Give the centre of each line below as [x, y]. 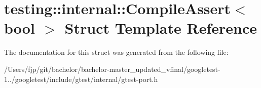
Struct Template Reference [161, 28]
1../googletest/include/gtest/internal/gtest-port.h [81, 79]
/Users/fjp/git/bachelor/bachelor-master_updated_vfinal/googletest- [112, 69]
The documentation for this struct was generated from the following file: [116, 52]
